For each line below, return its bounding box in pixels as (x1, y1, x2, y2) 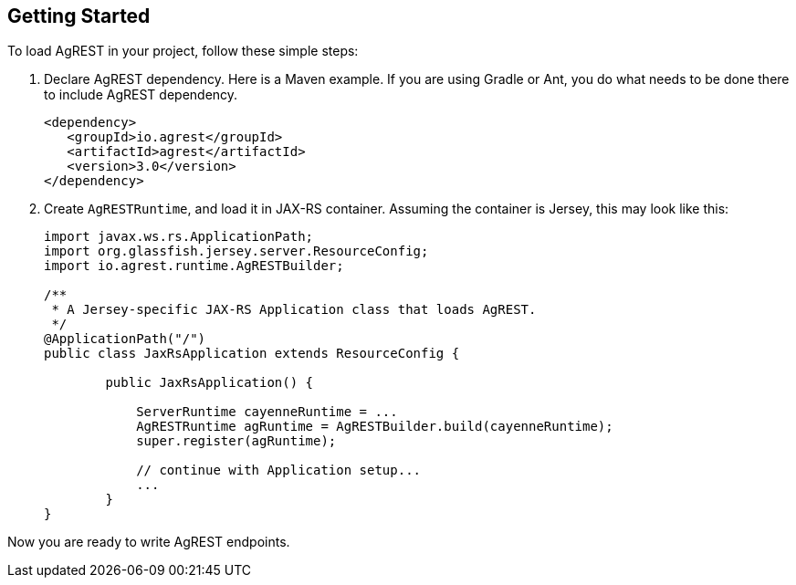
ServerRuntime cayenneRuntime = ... (136, 404, 398, 420)
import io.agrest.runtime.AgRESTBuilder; (44, 258, 344, 274)
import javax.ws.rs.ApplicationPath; (44, 229, 314, 245)
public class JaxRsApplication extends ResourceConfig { (44, 346, 460, 361)
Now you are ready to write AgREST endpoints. (7, 534, 290, 550)
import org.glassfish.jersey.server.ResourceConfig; (44, 244, 429, 259)
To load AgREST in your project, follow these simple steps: (7, 43, 359, 59)
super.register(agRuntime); (136, 434, 337, 449)
